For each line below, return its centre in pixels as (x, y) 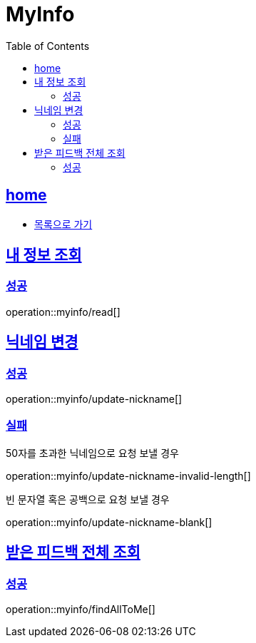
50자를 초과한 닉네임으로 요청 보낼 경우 (92, 453)
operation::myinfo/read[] (63, 312)
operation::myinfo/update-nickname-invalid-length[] (128, 475)
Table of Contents (48, 46)
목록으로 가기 (63, 224)
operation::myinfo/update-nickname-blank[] (109, 522)
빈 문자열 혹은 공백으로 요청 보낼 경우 (88, 499)
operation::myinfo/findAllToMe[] (81, 609)
